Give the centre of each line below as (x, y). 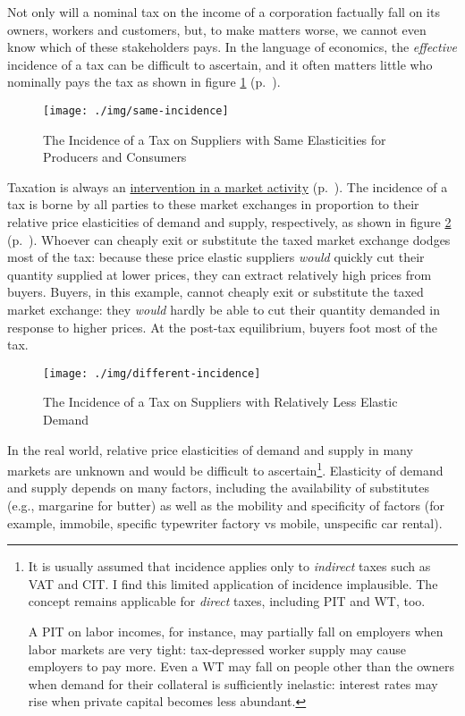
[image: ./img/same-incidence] (136, 110)
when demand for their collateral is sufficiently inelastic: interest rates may (233, 683)
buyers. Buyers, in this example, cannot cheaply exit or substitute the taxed (216, 292)
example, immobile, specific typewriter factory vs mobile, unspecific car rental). (225, 522)
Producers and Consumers (115, 157)
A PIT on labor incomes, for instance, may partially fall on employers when (236, 631)
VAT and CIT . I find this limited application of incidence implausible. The (233, 583)
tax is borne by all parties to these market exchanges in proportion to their (213, 204)
